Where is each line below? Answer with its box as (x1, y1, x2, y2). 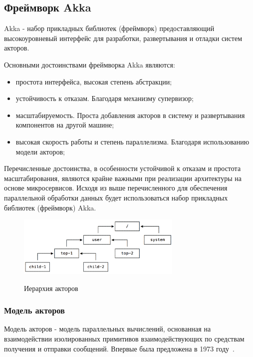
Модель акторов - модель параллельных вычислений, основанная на (4, 323, 211, 334)
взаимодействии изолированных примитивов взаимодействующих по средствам (4, 333, 245, 343)
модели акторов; (15, 146, 65, 156)
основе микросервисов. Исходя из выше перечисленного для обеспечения (4, 182, 228, 193)
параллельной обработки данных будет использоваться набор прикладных (4, 192, 228, 202)
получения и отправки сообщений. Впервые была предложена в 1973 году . (4, 343, 235, 353)
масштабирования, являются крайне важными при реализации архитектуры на (4, 172, 242, 183)
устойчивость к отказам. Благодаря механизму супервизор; (15, 93, 194, 103)
